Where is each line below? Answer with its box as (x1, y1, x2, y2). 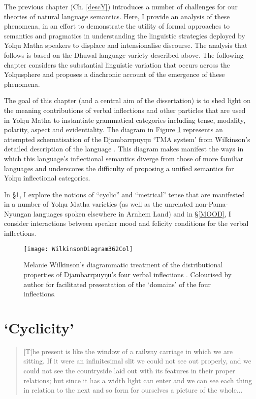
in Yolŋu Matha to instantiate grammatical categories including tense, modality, (4, 114, 246, 125)
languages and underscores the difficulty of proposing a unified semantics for (4, 163, 234, 173)
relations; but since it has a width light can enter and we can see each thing (23, 375, 252, 385)
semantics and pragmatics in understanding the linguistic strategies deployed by (4, 30, 245, 40)
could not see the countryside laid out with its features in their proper (23, 365, 235, 375)
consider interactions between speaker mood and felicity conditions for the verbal (4, 218, 249, 228)
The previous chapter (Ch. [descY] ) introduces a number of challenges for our (4, 1, 238, 11)
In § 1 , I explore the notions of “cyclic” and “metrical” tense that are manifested (4, 189, 245, 199)
